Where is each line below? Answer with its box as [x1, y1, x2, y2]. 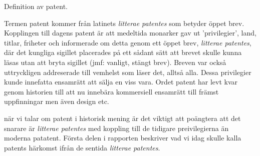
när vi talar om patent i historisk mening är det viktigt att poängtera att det [4, 112, 241, 123]
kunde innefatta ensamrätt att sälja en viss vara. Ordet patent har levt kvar [4, 76, 238, 87]
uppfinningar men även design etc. [4, 96, 109, 106]
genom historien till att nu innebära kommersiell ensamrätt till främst [4, 86, 219, 96]
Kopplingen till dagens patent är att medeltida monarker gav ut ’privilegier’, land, [4, 27, 256, 38]
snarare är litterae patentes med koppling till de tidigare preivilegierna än [4, 122, 229, 133]
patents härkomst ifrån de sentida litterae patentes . [4, 142, 160, 152]
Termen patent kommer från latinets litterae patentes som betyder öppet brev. [4, 17, 244, 28]
